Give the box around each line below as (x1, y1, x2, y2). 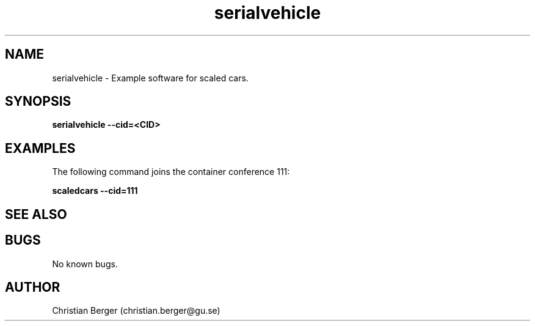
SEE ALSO (5, 206, 67, 222)
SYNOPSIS (5, 94, 71, 109)
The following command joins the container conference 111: (52, 166, 290, 177)
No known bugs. (52, 258, 118, 269)
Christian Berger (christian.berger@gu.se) (52, 305, 220, 316)
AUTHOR (5, 279, 60, 295)
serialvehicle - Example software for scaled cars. (52, 72, 249, 83)
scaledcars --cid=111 (52, 185, 138, 196)
